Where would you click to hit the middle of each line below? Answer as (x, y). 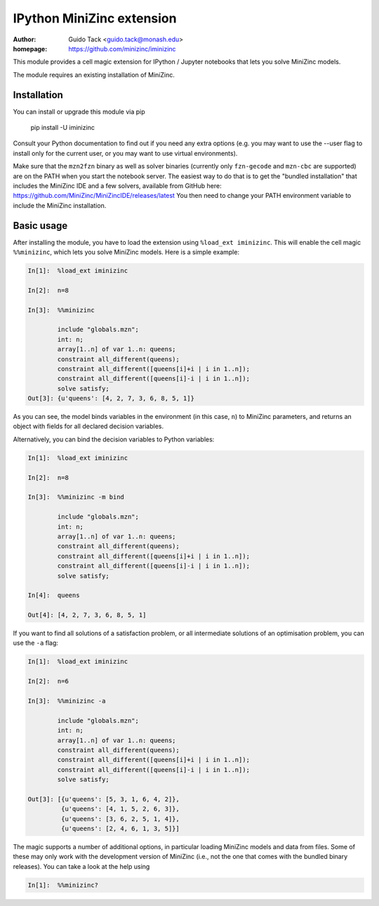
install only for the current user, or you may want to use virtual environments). (125, 153)
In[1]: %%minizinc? (63, 885)
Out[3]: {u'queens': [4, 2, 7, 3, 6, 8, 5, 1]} (111, 399)
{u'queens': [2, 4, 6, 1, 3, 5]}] (120, 829)
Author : (25, 39)
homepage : (30, 48)
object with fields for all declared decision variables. (88, 426)
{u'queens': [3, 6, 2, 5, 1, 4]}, (120, 819)
